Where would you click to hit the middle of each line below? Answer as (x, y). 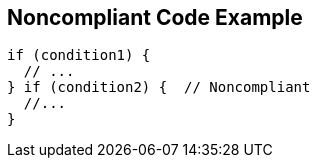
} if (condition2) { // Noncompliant (159, 87)
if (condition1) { (79, 55)
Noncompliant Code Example (155, 17)
